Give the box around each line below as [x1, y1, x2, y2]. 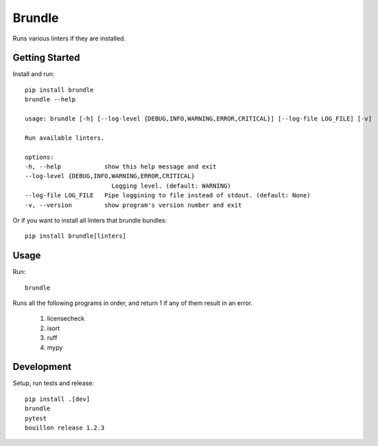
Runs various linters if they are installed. [12, 34, 126, 42]
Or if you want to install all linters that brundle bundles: [12, 216, 167, 224]
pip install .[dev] [25, 395, 91, 403]
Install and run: [12, 70, 55, 78]
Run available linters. [25, 134, 105, 142]
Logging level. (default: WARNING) [111, 182, 231, 190]
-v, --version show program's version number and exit [25, 201, 242, 209]
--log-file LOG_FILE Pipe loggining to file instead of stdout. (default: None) [25, 192, 311, 199]
